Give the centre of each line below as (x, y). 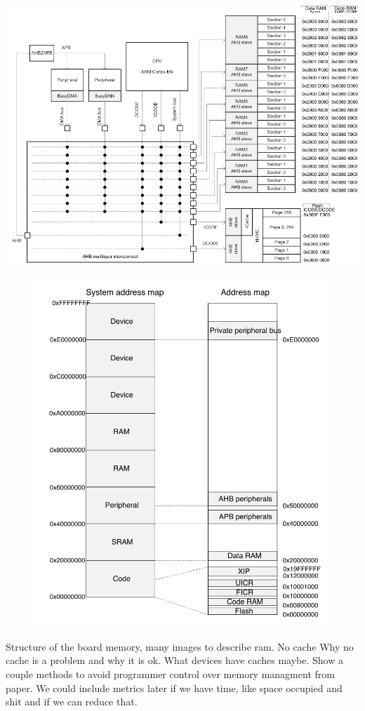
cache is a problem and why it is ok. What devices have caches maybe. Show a (174, 660)
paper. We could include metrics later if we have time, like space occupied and (174, 688)
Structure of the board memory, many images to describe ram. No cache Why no (180, 646)
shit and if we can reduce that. (72, 702)
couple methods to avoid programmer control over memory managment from (170, 674)
